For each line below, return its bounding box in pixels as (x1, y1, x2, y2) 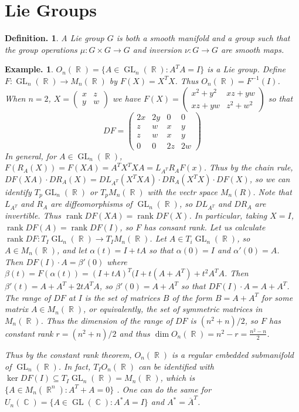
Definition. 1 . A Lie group (5, 32, 104, 44)
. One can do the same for (117, 383, 212, 395)
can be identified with (138, 360, 214, 372)
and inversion (132, 43, 182, 55)
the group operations (5, 43, 77, 55)
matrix (5, 303, 28, 315)
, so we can (249, 173, 290, 185)
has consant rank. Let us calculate (144, 220, 266, 233)
